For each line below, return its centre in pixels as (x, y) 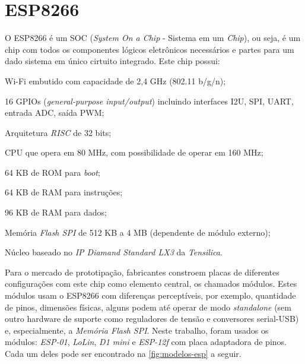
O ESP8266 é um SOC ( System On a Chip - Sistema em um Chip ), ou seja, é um (153, 38)
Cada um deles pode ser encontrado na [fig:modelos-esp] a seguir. (123, 353)
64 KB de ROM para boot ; (53, 172)
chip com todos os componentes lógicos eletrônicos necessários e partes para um (150, 49)
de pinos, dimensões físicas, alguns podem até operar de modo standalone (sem (148, 307)
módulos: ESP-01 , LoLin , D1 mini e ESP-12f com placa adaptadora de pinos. (146, 342)
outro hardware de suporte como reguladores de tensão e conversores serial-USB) (152, 319)
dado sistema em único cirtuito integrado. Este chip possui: (112, 61)
